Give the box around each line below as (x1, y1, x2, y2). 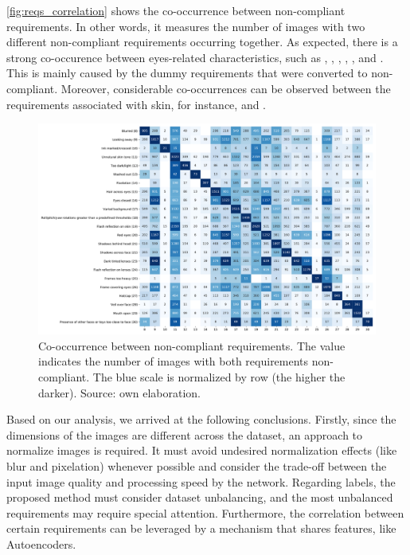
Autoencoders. (6, 535, 76, 552)
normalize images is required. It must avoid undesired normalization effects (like (6, 442, 397, 459)
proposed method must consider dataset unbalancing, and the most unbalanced (6, 489, 393, 506)
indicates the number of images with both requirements (38, 353, 309, 369)
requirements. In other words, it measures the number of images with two (6, 18, 365, 34)
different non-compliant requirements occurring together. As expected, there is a (6, 33, 398, 50)
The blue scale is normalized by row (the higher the (92, 368, 346, 385)
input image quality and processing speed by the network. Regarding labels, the (6, 473, 396, 490)
